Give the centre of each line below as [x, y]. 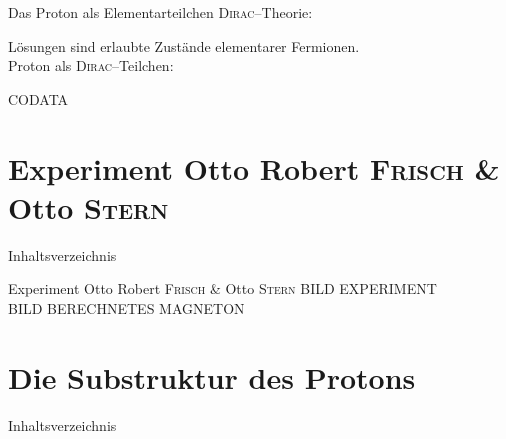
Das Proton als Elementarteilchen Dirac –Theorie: [160, 12]
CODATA [38, 98]
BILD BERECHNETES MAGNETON [126, 307]
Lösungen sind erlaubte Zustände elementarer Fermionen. [184, 45]
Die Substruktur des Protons [212, 376]
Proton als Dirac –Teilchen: [91, 65]
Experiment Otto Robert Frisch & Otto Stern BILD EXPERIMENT [222, 288]
